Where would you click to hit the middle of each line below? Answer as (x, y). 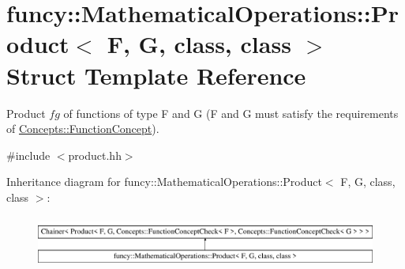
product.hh (95, 155)
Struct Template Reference (156, 75)
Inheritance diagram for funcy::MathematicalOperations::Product (164, 182)
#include (28, 155)
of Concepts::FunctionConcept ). (83, 129)
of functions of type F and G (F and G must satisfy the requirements (231, 113)
